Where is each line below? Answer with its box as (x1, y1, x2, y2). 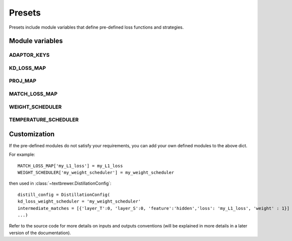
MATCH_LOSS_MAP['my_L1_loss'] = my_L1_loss (18, 163, 123, 169)
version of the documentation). (9, 230, 72, 236)
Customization (9, 130, 55, 138)
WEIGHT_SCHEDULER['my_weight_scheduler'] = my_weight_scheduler (18, 170, 175, 175)
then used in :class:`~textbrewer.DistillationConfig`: (9, 180, 111, 187)
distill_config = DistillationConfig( (18, 192, 110, 197)
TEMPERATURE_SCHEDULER (9, 117, 79, 123)
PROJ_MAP (9, 78, 36, 85)
